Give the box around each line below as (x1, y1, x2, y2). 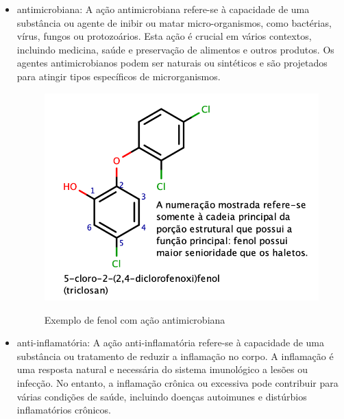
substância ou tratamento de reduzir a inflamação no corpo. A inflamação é (16, 348, 334, 363)
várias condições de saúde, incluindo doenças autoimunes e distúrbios (16, 389, 307, 403)
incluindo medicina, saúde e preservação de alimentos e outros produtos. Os (16, 42, 334, 56)
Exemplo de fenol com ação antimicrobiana (44, 312, 225, 326)
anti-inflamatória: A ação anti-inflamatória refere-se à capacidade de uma (16, 335, 325, 350)
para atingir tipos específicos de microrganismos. (16, 69, 221, 83)
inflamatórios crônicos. (16, 403, 111, 417)
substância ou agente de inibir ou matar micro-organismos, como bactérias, (16, 15, 332, 29)
